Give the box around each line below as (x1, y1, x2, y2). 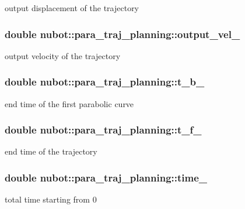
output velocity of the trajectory (5, 49, 121, 61)
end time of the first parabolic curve (5, 97, 134, 109)
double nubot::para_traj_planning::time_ (5, 170, 208, 184)
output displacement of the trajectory (5, 2, 139, 13)
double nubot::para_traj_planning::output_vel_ (5, 26, 240, 41)
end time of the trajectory (5, 145, 97, 157)
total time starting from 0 (5, 193, 97, 205)
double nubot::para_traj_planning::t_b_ (5, 74, 205, 89)
